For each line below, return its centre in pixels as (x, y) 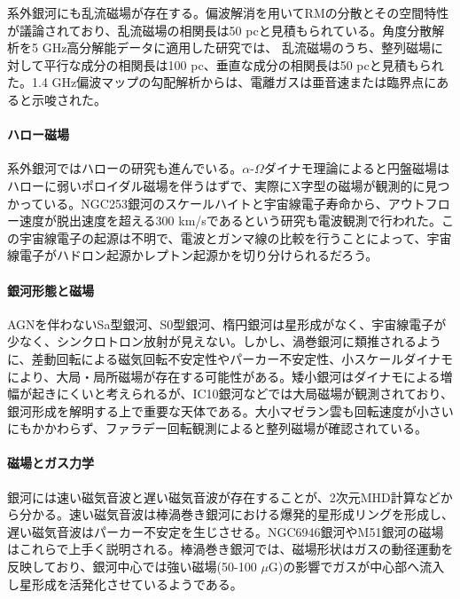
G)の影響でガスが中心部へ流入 (356, 567)
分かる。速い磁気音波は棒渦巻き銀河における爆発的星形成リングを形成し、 (236, 514)
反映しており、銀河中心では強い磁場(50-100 (132, 567)
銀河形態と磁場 (51, 290)
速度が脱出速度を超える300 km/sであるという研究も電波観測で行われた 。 (230, 221)
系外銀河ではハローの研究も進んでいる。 (125, 168)
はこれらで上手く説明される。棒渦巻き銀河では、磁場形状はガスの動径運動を (230, 549)
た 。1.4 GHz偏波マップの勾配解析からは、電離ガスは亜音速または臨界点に (222, 82)
